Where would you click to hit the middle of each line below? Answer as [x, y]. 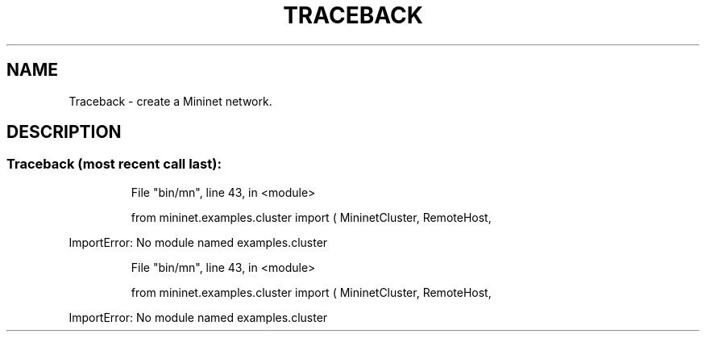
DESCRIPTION [64, 132]
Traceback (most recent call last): [114, 164]
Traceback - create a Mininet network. [170, 101]
